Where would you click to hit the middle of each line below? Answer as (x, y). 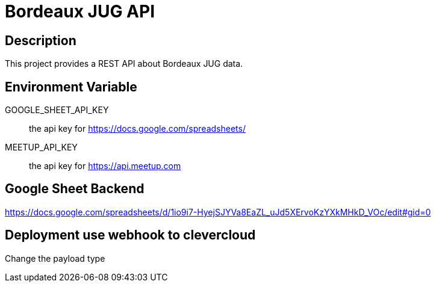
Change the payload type (55, 258)
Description (41, 40)
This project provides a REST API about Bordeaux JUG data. (124, 64)
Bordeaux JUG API (80, 11)
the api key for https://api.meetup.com (105, 166)
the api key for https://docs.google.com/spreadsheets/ (137, 129)
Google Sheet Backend (75, 189)
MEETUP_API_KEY (41, 147)
